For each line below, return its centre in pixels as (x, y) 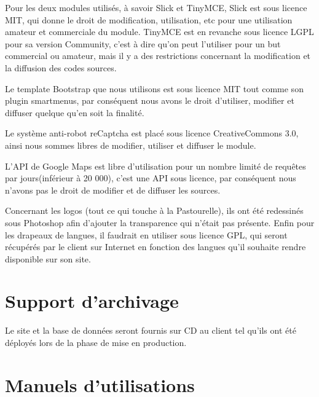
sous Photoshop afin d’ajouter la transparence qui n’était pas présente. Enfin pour (160, 222)
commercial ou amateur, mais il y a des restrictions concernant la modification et (158, 56)
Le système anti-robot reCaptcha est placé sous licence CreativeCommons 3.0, (152, 133)
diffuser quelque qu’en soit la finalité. (75, 112)
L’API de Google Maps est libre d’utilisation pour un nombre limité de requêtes (156, 166)
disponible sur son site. (48, 258)
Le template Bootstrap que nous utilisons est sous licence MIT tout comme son (154, 88)
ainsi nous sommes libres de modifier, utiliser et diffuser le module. (131, 145)
